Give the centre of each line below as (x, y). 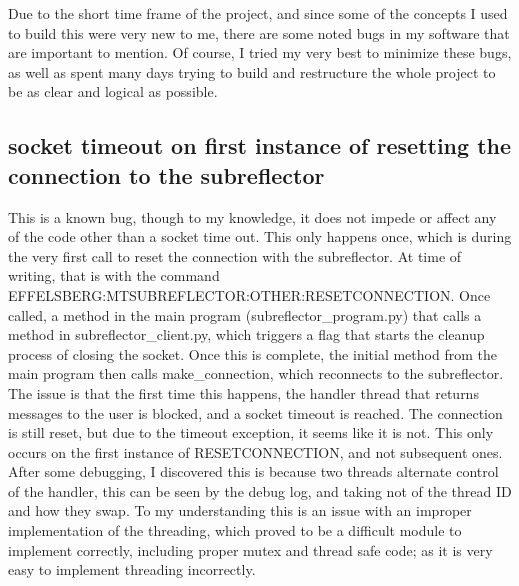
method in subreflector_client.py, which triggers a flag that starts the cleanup (246, 334)
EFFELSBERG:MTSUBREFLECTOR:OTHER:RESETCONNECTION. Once (249, 294)
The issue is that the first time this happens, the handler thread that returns (243, 392)
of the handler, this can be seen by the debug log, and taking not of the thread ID (260, 490)
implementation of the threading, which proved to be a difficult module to (235, 530)
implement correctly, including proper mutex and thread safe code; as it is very (250, 549)
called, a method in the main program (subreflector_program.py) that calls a (245, 314)
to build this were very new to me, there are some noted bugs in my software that (259, 32)
